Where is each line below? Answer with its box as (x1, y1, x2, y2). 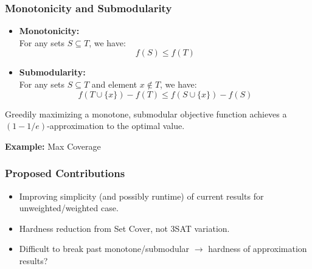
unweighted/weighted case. (19, 201, 119, 214)
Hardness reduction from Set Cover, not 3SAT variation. (19, 222, 230, 234)
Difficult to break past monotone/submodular (19, 242, 190, 255)
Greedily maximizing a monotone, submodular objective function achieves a (5, 107, 287, 120)
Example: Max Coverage (5, 139, 101, 152)
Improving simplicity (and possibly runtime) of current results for (19, 189, 264, 202)
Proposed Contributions (5, 166, 125, 181)
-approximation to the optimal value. (47, 119, 185, 132)
